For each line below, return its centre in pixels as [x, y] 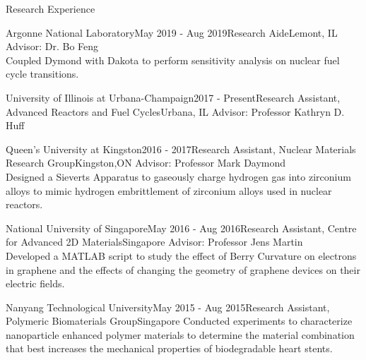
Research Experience [51, 8]
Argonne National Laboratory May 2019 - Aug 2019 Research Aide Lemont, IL [172, 32]
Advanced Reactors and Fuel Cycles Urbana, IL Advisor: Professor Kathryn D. [175, 111]
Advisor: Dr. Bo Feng [52, 46]
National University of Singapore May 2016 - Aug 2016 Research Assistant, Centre [181, 228]
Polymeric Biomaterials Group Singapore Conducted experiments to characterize [179, 321]
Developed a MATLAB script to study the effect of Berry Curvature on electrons [181, 255]
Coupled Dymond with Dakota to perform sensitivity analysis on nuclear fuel [173, 60]
